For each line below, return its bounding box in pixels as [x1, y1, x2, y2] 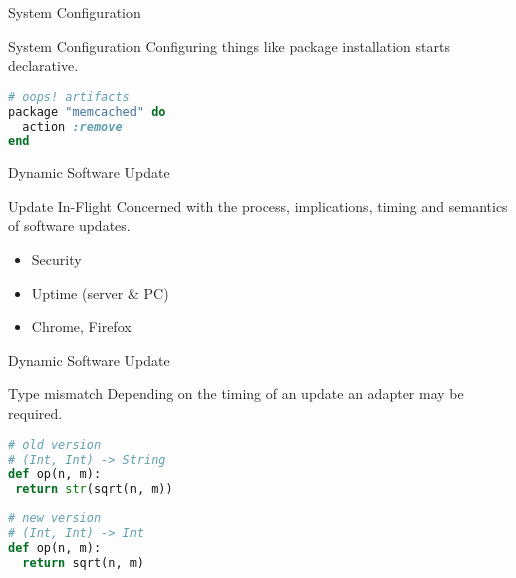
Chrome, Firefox [31, 316, 132, 337]
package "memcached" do [8, 104, 166, 119]
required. [8, 403, 63, 424]
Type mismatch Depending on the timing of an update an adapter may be [8, 383, 464, 404]
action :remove [22, 119, 123, 134]
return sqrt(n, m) [22, 555, 145, 570]
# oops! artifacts [8, 89, 130, 104]
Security [31, 249, 82, 270]
